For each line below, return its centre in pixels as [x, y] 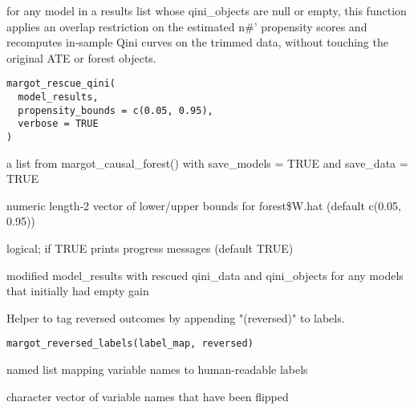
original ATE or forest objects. [81, 57]
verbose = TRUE [58, 124]
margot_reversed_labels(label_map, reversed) [130, 344]
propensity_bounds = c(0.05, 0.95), [116, 110]
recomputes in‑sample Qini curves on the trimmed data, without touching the [197, 42]
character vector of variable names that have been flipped [148, 396]
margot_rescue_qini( [61, 84]
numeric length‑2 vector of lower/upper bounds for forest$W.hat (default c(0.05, [204, 205]
